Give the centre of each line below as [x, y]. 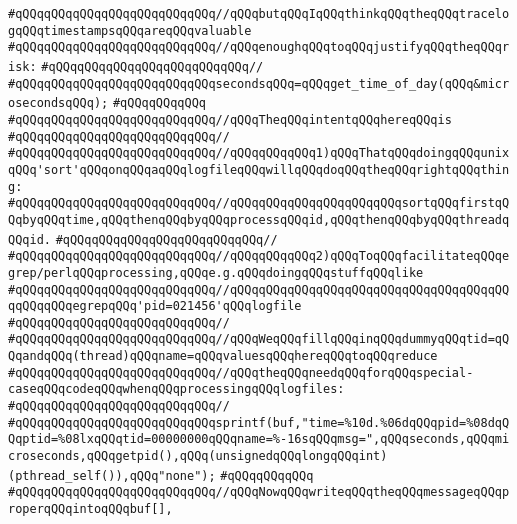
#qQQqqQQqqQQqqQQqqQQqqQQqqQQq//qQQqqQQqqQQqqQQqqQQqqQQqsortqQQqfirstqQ [259, 203]
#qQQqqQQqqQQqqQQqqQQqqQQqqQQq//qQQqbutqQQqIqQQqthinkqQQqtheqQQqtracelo [259, 14]
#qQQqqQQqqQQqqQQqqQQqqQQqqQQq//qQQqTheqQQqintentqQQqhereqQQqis [230, 119]
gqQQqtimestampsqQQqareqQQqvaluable [130, 30]
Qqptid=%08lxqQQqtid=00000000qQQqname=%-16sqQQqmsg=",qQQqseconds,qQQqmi [259, 439]
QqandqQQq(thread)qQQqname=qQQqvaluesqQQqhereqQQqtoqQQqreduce [223, 356]
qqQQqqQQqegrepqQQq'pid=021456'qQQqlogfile [155, 306]
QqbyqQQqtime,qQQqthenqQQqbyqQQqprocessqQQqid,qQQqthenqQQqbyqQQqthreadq [259, 219]
